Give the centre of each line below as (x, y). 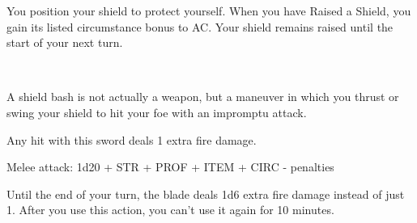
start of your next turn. (65, 42)
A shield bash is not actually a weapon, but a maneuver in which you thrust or (203, 97)
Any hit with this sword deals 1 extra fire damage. (132, 139)
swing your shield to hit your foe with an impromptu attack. (157, 112)
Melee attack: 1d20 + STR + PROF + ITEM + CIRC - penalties (170, 167)
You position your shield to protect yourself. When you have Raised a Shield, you (209, 11)
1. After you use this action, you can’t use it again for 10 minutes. (170, 210)
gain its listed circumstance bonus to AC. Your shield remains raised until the (200, 26)
